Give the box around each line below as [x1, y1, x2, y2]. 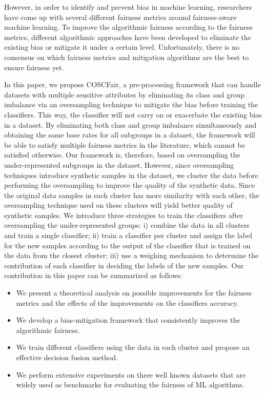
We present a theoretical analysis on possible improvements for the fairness [16, 287, 252, 298]
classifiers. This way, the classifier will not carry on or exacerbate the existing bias [4, 109, 262, 120]
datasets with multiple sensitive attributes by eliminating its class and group [4, 89, 245, 100]
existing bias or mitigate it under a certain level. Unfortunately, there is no [4, 42, 239, 52]
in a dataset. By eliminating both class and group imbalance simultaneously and [4, 119, 257, 130]
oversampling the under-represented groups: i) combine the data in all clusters [4, 220, 250, 230]
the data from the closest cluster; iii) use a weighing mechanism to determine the [4, 250, 259, 261]
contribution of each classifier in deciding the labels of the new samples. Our [4, 260, 244, 270]
